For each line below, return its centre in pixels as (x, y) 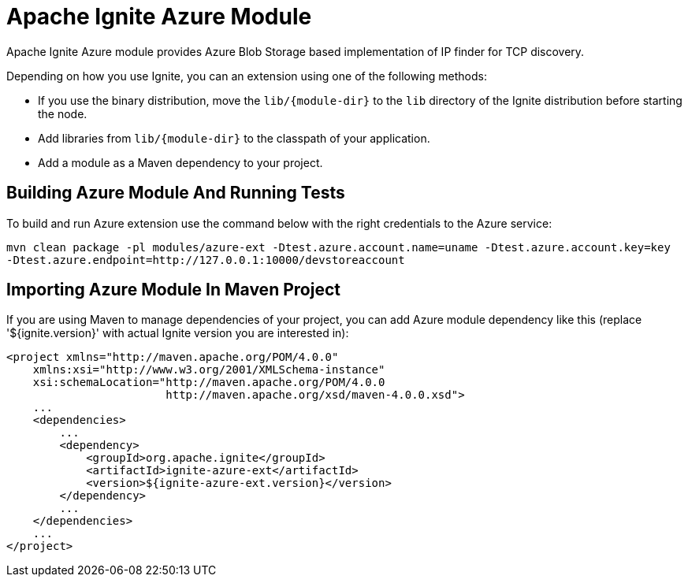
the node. (63, 113)
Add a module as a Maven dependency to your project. (180, 162)
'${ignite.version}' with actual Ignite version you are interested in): (178, 333)
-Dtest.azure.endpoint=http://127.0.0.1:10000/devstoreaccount (206, 260)
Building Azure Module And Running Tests (176, 193)
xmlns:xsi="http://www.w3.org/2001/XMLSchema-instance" (209, 370)
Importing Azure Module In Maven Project (173, 290)
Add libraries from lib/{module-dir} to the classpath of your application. (234, 138)
